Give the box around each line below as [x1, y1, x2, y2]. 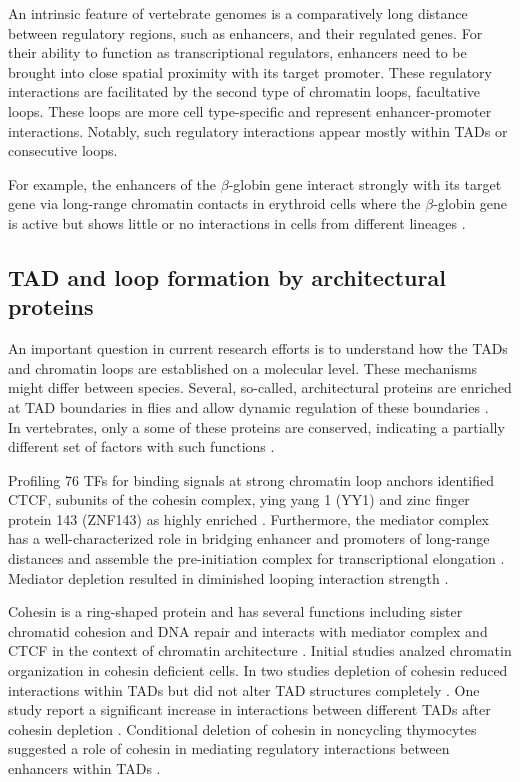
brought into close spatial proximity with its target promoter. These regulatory [8, 61, 492, 82]
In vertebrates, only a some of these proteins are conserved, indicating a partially [8, 416, 505, 437]
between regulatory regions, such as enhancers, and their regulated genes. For [8, 22, 483, 43]
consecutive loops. [8, 140, 118, 161]
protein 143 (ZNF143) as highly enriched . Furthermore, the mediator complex [8, 508, 490, 529]
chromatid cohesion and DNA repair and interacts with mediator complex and [8, 620, 488, 641]
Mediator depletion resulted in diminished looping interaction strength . [8, 567, 449, 588]
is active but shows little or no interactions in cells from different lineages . [8, 212, 466, 233]
